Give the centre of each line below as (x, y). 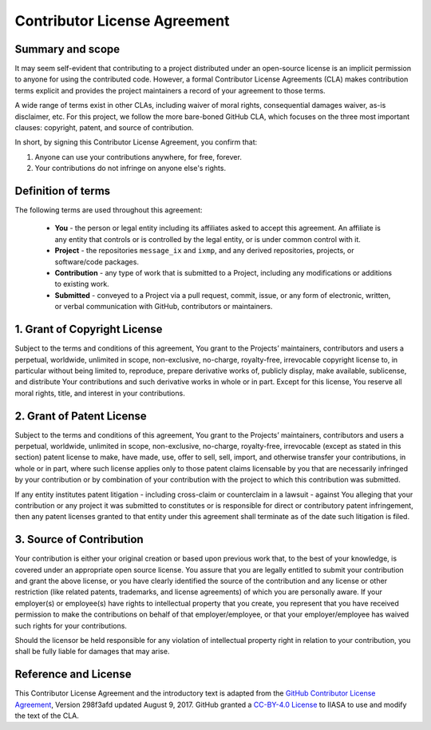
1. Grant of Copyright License (89, 329)
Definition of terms (63, 191)
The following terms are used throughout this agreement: (109, 210)
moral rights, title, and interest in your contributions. (100, 393)
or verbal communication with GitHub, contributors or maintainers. (164, 307)
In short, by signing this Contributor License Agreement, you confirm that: (136, 142)
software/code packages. (97, 262)
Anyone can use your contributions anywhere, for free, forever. (138, 157)
